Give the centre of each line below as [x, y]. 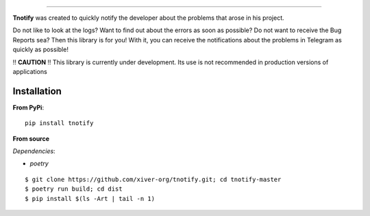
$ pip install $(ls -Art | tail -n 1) [90, 199]
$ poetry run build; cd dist [74, 189]
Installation [37, 91]
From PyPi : [28, 107]
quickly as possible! [40, 50]
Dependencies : [34, 151]
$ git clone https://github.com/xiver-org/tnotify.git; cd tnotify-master [153, 179]
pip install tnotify [59, 123]
